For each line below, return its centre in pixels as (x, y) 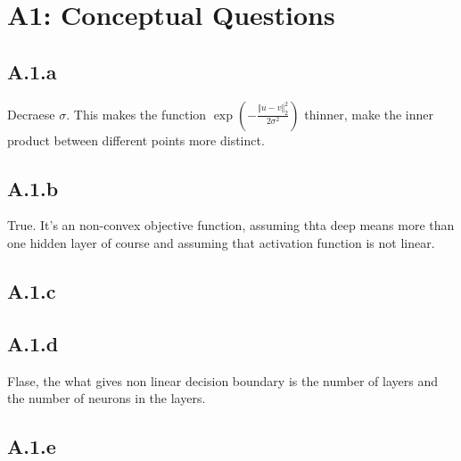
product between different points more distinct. (136, 140)
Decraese (31, 114)
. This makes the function (136, 114)
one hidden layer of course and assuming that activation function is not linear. (221, 242)
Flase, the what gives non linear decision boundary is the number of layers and (222, 380)
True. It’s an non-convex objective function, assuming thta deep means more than (231, 225)
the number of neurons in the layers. (107, 398)
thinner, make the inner (369, 114)
